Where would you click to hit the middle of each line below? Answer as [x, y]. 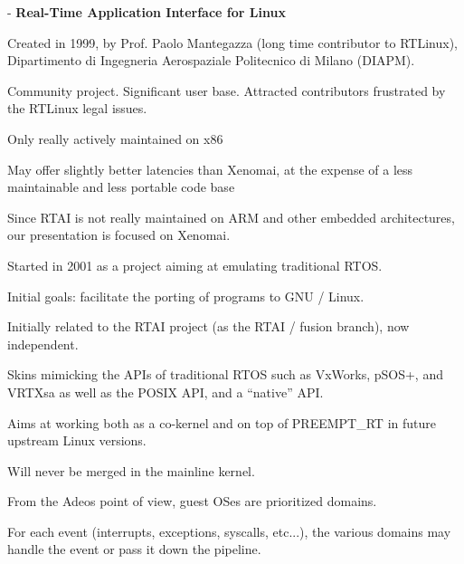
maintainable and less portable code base [121, 187]
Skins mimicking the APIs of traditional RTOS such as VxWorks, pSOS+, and [225, 374]
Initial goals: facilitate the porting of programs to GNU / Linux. [186, 296]
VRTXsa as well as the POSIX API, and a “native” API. [166, 392]
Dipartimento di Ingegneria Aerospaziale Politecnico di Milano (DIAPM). [211, 60]
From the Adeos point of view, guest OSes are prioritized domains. [192, 501]
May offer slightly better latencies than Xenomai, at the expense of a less [210, 169]
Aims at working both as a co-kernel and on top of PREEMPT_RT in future [222, 422]
